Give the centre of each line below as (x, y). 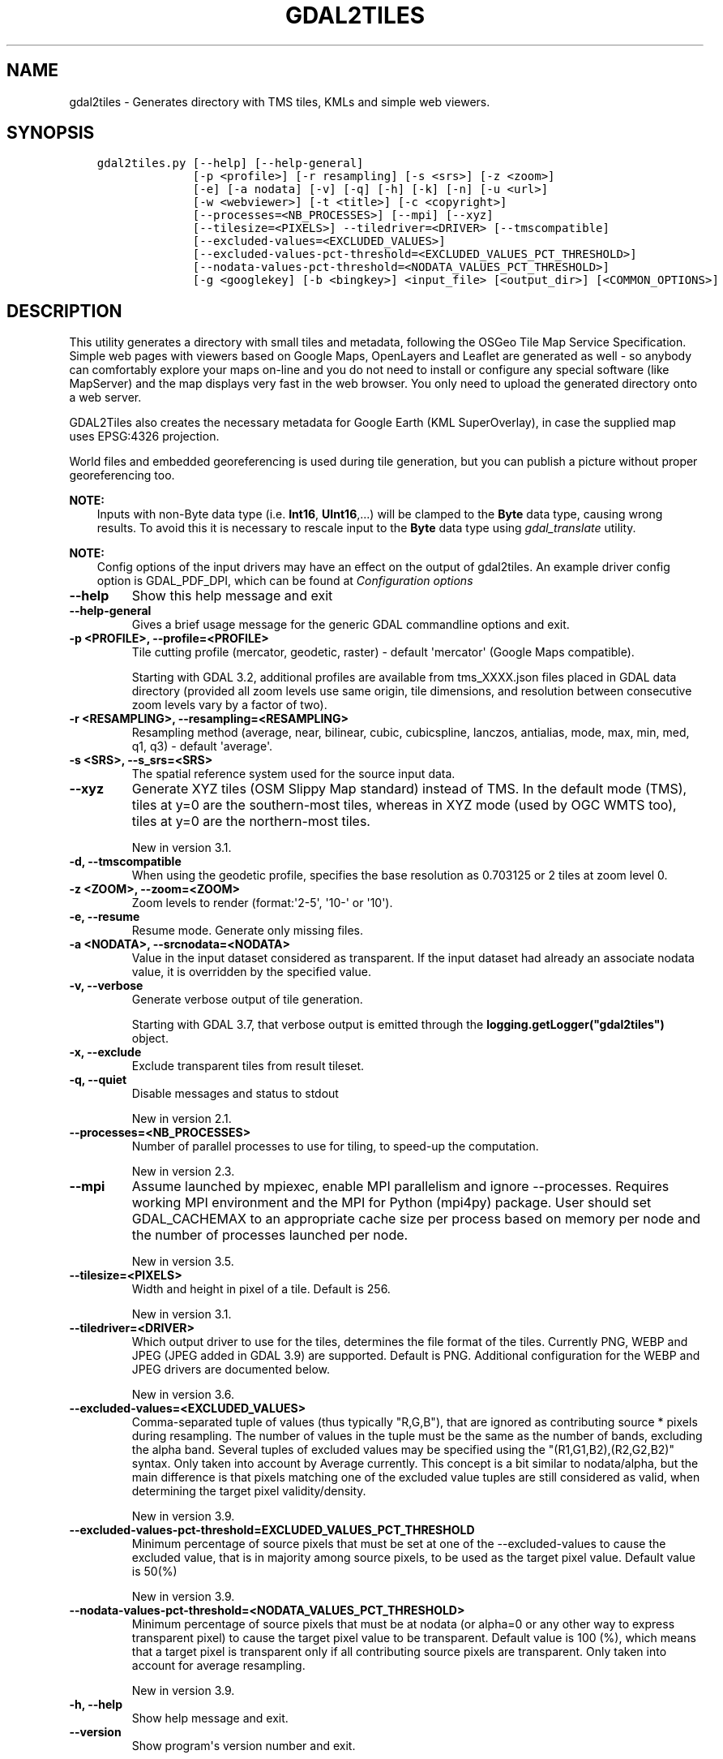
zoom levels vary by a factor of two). (229, 705)
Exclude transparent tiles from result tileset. (248, 1066)
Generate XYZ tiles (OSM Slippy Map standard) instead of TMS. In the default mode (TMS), (409, 789)
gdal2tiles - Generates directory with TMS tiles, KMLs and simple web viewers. (280, 101)
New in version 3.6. (183, 1395)
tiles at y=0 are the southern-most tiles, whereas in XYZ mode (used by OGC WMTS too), (404, 805)
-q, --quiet (98, 1080)
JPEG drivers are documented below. (231, 1370)
